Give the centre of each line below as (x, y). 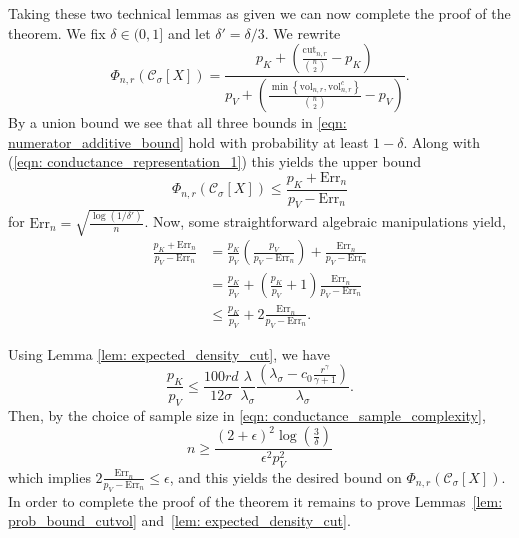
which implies (49, 476)
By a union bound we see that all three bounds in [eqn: (177, 122)
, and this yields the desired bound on (285, 476)
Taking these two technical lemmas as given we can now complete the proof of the (259, 13)
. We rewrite (302, 32)
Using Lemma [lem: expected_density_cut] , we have (169, 353)
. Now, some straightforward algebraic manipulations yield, (325, 221)
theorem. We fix (57, 32)
